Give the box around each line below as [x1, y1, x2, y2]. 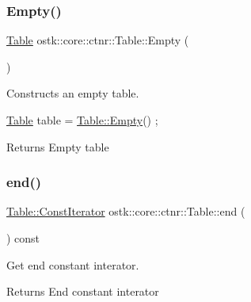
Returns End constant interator [6, 283, 159, 300]
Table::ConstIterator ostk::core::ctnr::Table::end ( [6, 203, 245, 220]
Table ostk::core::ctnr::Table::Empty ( [6, 32, 189, 48]
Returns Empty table [6, 138, 109, 155]
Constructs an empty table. [6, 85, 139, 101]
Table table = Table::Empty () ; [6, 112, 158, 128]
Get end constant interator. [6, 256, 139, 273]
